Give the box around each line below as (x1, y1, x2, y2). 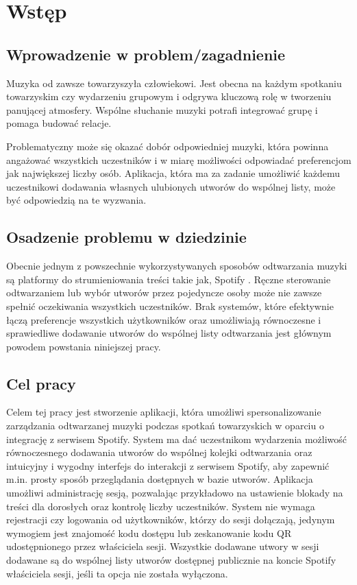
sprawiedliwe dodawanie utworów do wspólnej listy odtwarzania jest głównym (6, 326, 332, 340)
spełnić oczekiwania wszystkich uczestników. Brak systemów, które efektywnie (6, 298, 334, 313)
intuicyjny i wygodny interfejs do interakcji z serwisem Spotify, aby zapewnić (6, 458, 330, 473)
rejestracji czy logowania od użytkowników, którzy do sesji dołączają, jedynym (6, 512, 335, 527)
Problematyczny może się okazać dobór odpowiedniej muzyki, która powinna (6, 139, 329, 153)
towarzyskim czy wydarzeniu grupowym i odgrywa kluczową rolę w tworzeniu (6, 89, 332, 104)
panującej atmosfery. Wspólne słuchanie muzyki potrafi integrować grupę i (6, 102, 318, 117)
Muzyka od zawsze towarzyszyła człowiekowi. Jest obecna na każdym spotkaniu (6, 75, 342, 90)
